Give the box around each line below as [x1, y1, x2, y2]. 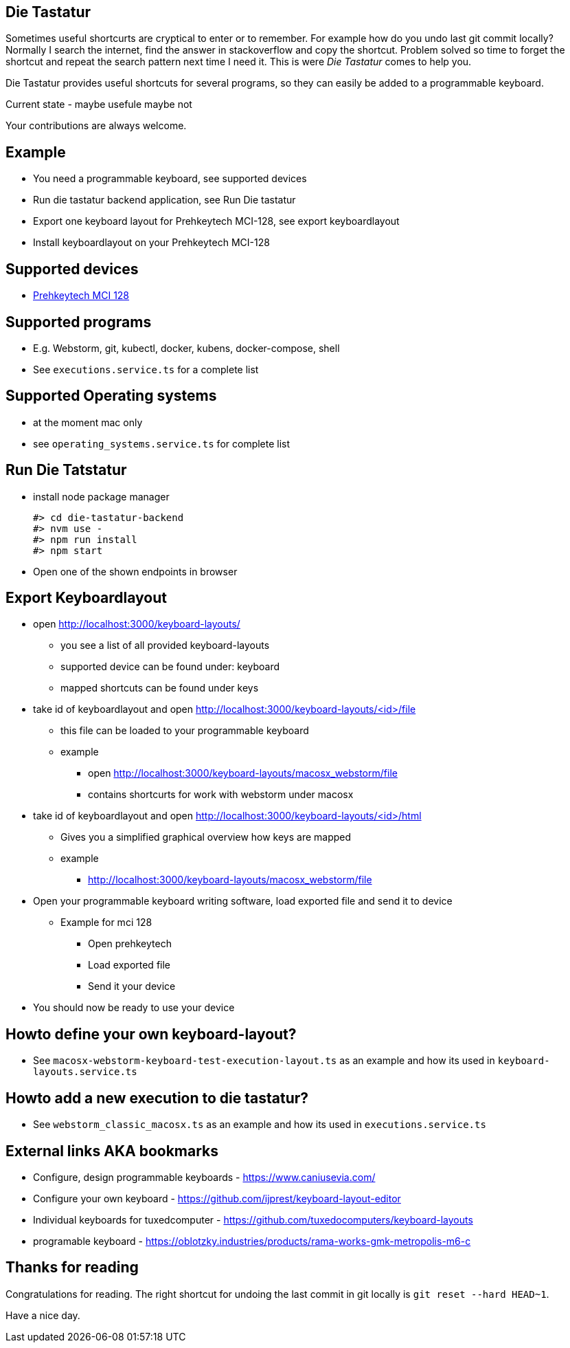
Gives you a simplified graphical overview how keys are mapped [60, 831, 352, 843]
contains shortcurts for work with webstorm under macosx [88, 788, 354, 801]
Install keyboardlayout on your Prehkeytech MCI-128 [33, 236, 270, 249]
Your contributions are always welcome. [5, 120, 187, 132]
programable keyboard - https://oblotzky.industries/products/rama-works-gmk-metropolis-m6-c [33, 1235, 471, 1248]
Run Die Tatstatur [5, 461, 127, 479]
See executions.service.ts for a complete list [33, 363, 259, 375]
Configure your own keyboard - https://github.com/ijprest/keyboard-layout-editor [33, 1193, 401, 1205]
